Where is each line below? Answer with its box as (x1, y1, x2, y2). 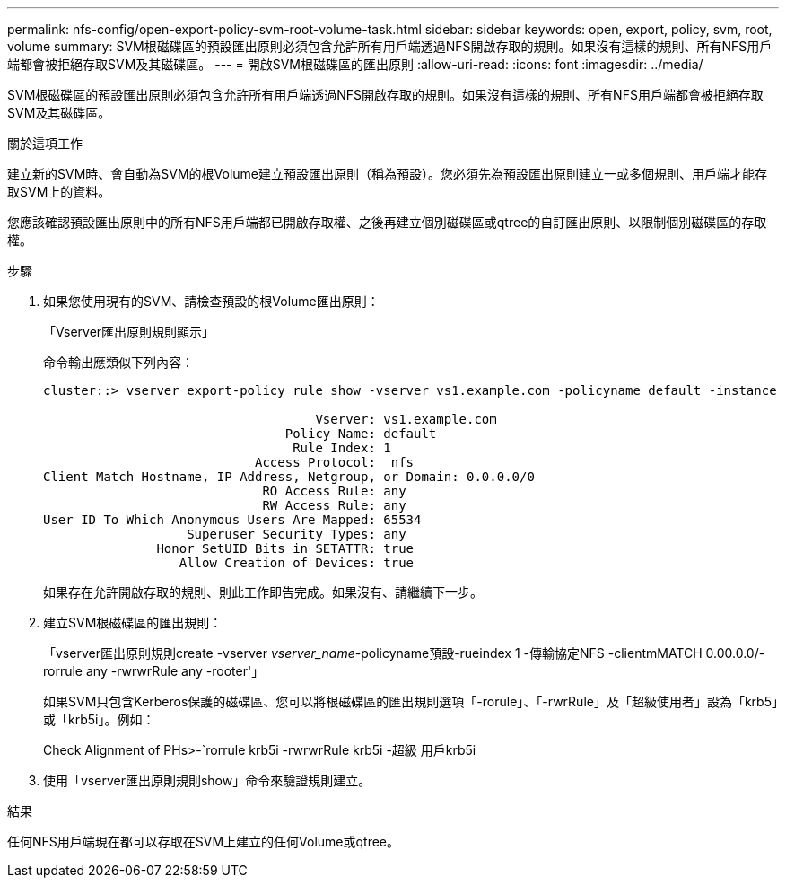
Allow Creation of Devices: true (179, 556, 415, 570)
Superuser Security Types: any (187, 527, 406, 541)
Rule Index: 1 (293, 441, 391, 455)
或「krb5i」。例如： (43, 712, 155, 727)
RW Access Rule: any (262, 498, 406, 513)
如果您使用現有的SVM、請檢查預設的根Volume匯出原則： (43, 294, 380, 309)
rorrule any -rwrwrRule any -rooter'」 (43, 663, 265, 679)
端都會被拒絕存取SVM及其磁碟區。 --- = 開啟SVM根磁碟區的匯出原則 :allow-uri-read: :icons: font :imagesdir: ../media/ (7, 57, 703, 72)
